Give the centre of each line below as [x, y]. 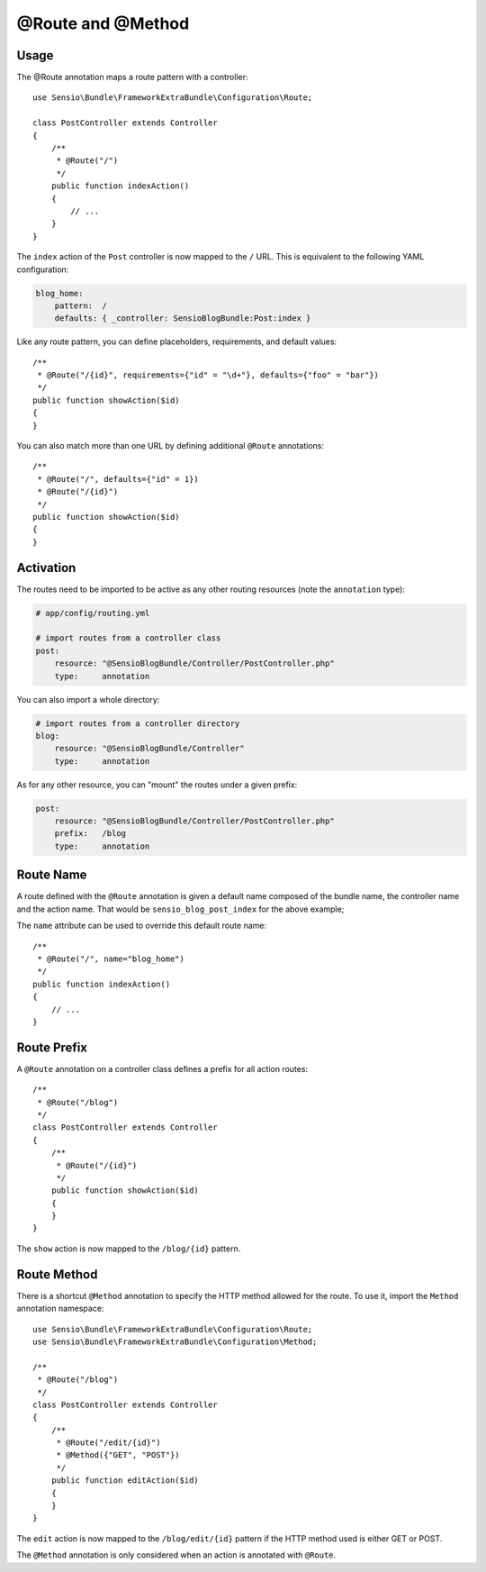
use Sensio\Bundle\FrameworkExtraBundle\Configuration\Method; [175, 1341]
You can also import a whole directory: [88, 699]
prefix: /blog [90, 834]
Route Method [57, 1274]
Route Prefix [52, 1047]
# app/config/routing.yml [93, 613]
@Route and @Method [103, 23]
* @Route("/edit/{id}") [108, 1443]
